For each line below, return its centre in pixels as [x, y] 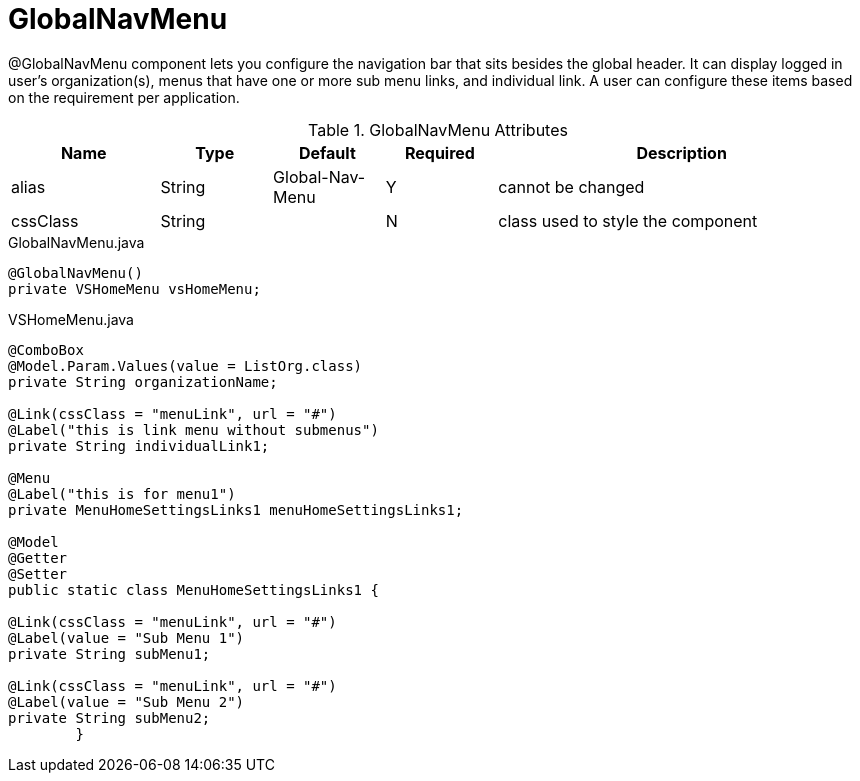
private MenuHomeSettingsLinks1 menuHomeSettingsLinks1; [236, 509]
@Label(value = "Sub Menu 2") [126, 701]
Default [327, 152]
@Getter [38, 557]
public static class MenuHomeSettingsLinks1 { [193, 589]
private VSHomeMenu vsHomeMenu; [134, 288]
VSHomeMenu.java [71, 319]
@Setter [38, 573]
